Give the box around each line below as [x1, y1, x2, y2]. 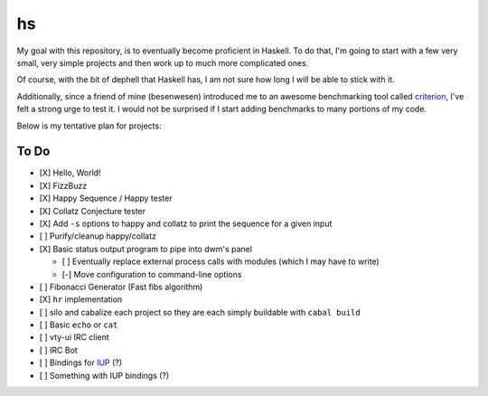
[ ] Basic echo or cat [39, 319, 118, 330]
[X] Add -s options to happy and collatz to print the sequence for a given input [39, 218, 333, 229]
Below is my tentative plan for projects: [16, 120, 162, 131]
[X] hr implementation [39, 294, 123, 305]
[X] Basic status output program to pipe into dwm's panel [39, 243, 253, 254]
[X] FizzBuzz [39, 180, 88, 191]
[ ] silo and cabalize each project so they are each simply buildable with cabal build [39, 306, 361, 317]
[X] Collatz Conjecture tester [39, 205, 146, 216]
